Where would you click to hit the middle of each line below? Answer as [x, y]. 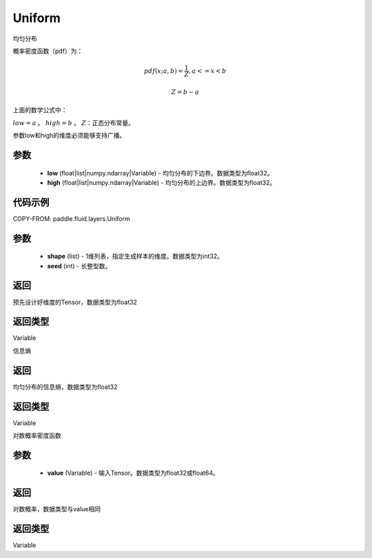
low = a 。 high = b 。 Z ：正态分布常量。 [73, 122]
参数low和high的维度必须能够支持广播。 [69, 136]
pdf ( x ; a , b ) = [164, 71]
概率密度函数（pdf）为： [48, 51]
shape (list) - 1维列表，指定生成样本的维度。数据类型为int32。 [135, 256]
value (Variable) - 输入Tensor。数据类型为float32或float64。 [133, 473]
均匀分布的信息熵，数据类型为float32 [65, 387]
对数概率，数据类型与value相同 [57, 509]
